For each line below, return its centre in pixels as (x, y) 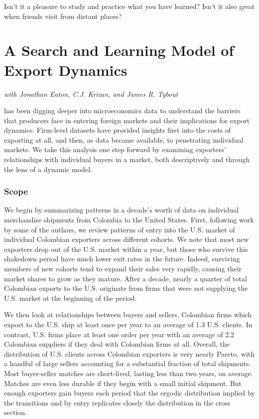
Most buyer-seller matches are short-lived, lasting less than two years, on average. (129, 373)
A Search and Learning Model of (119, 50)
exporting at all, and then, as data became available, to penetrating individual (124, 139)
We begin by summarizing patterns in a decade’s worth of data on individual (121, 210)
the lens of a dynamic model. (48, 169)
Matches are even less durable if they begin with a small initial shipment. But (123, 383)
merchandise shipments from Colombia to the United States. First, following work (129, 220)
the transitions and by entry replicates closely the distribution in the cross (117, 402)
